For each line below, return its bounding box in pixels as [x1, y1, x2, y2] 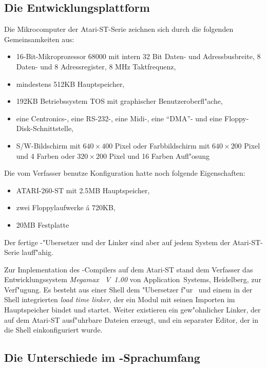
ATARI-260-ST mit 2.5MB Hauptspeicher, [16, 185, 150, 195]
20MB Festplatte [16, 219, 69, 230]
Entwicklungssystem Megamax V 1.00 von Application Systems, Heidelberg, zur [4, 274, 261, 285]
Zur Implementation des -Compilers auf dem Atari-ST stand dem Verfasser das [4, 264, 253, 274]
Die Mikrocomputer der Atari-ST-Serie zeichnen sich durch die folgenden [4, 24, 234, 34]
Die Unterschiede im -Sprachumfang [4, 349, 200, 365]
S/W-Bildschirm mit [16, 140, 81, 151]
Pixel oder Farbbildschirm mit [115, 140, 210, 151]
